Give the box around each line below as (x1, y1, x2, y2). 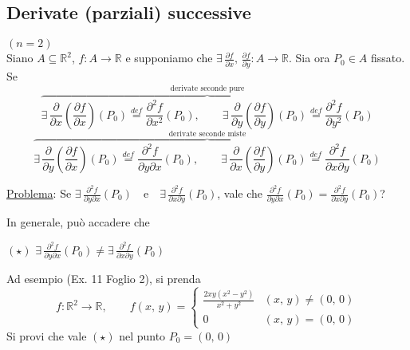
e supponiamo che (125, 49, 213, 66)
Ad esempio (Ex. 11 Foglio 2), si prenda (6, 270, 201, 287)
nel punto (119, 327, 166, 344)
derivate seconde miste (168, 130, 246, 139)
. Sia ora (289, 49, 330, 66)
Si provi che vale (6, 327, 87, 344)
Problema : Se (6, 185, 72, 201)
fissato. (371, 49, 405, 66)
